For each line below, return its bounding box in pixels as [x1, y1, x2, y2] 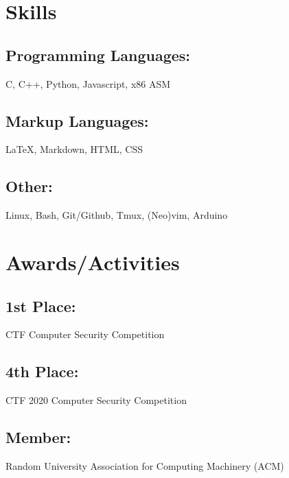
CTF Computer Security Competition [5, 327, 165, 342]
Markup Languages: [5, 110, 149, 131]
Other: [5, 176, 53, 197]
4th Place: [5, 361, 79, 382]
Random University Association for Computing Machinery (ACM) [5, 458, 284, 473]
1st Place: [5, 295, 76, 316]
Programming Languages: [5, 44, 191, 65]
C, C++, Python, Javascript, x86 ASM [5, 76, 171, 91]
